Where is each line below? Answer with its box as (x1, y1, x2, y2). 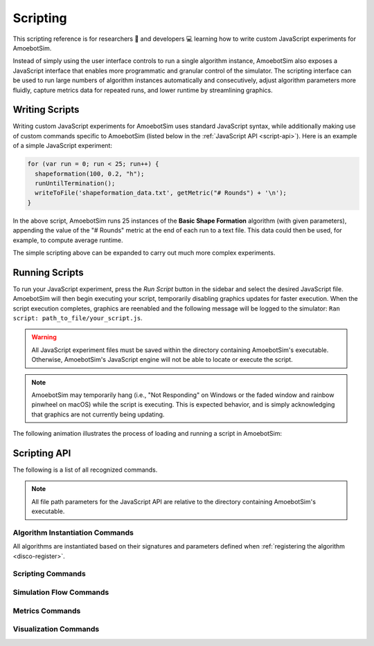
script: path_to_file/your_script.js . (12, 313, 143, 322)
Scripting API (12, 447, 71, 459)
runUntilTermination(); (35, 179, 116, 187)
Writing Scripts (12, 104, 80, 116)
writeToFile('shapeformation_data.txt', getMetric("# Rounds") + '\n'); (35, 189, 287, 197)
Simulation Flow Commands (12, 588, 109, 598)
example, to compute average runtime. (12, 236, 124, 244)
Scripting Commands (12, 569, 86, 579)
